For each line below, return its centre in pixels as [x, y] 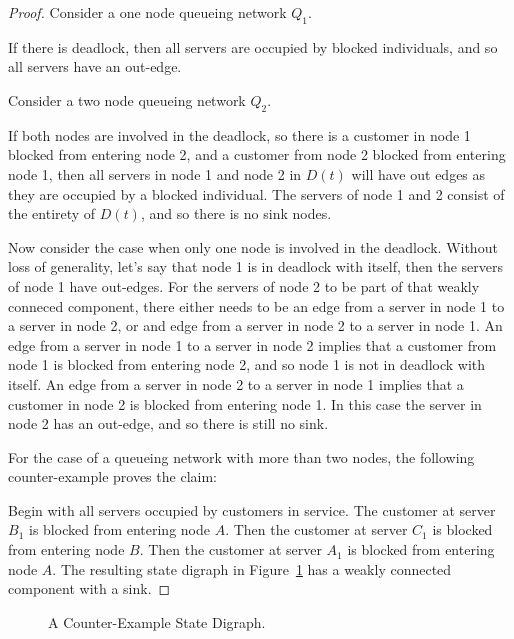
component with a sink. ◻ [89, 588]
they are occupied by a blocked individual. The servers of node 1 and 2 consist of [256, 193]
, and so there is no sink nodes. [236, 213]
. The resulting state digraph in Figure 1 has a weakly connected [252, 568]
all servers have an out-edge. [95, 66]
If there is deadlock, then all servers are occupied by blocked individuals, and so [253, 46]
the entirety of [52, 213]
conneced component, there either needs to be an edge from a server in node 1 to [256, 305]
